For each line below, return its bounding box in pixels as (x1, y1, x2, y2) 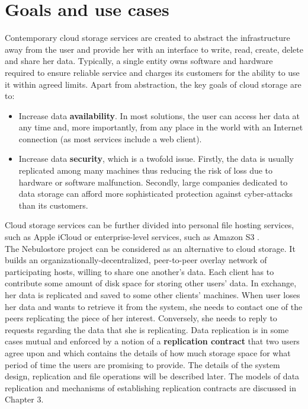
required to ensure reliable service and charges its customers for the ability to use (5, 66, 300, 78)
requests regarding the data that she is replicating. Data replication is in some (5, 323, 289, 335)
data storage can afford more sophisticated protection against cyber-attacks (18, 187, 293, 200)
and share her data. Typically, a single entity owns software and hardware (5, 55, 273, 67)
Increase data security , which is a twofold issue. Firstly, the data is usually (18, 152, 294, 165)
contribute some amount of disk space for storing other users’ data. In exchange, (5, 277, 297, 289)
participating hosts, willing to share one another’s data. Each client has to (5, 265, 274, 277)
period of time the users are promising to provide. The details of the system (5, 358, 280, 370)
